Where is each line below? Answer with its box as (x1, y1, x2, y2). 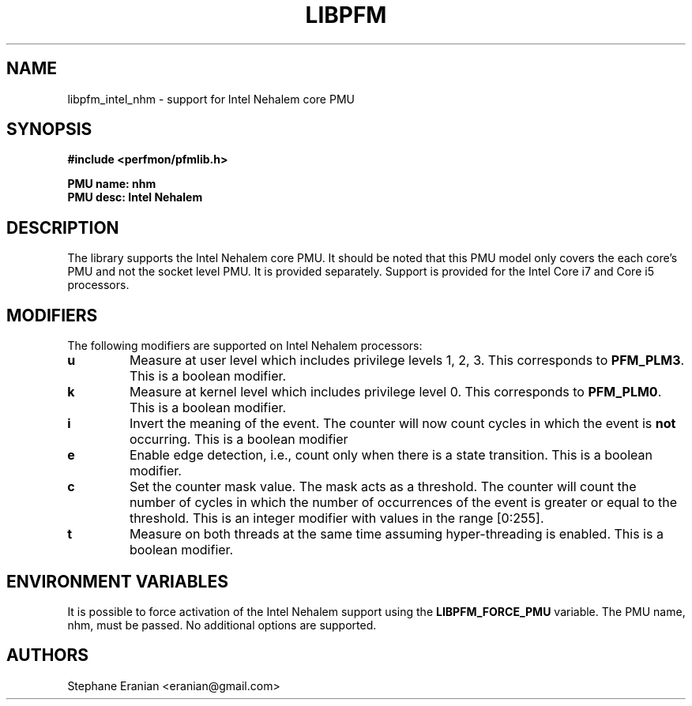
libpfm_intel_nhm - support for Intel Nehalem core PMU (67, 92, 355, 106)
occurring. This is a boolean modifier (129, 431, 348, 448)
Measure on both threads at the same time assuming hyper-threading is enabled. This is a (129, 526, 664, 543)
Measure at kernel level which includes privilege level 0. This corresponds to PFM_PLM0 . (129, 384, 662, 400)
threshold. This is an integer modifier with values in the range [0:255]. (129, 510, 544, 527)
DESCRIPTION (6, 217, 119, 238)
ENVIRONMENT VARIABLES (6, 571, 228, 591)
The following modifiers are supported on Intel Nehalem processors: (67, 339, 423, 353)
